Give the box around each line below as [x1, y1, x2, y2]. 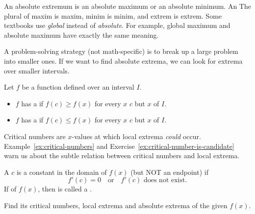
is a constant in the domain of [16, 166, 107, 177]
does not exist [143, 177, 185, 184]
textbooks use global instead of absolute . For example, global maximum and [4, 20, 230, 30]
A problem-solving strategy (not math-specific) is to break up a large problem [4, 46, 238, 56]
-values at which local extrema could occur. [72, 131, 201, 141]
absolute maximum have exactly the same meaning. [4, 29, 159, 40]
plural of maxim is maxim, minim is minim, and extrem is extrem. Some [4, 10, 222, 21]
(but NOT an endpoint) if [130, 166, 208, 177]
